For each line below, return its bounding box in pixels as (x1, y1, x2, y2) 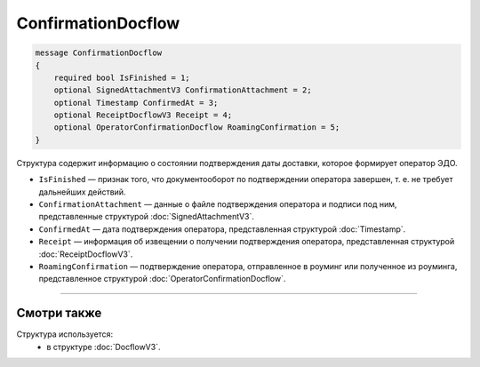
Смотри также (16, 306, 102, 321)
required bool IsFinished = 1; (53, 72, 190, 83)
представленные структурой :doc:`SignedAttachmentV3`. (38, 211, 255, 222)
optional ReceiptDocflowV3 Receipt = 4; (53, 110, 233, 120)
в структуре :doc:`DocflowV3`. (46, 341, 161, 352)
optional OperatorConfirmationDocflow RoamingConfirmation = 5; (53, 123, 340, 132)
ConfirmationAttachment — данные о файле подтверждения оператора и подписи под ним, (38, 199, 397, 210)
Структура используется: (16, 329, 114, 339)
